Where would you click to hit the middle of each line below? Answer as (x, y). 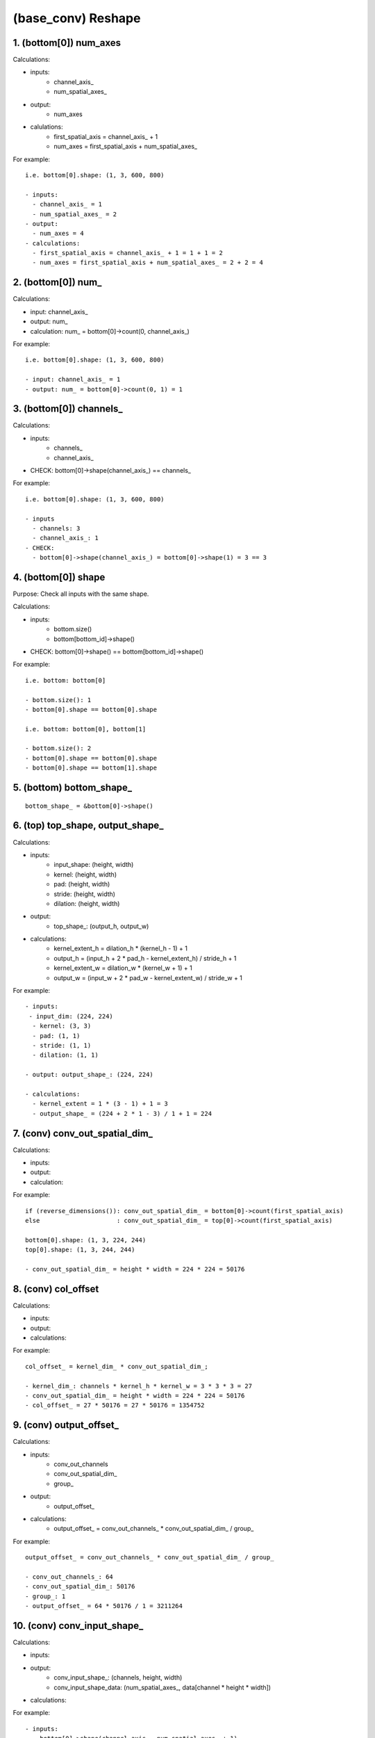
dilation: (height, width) (87, 903)
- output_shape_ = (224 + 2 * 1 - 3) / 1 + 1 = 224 (122, 1113)
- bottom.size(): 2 (58, 748)
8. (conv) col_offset (56, 1289)
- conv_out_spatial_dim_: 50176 (80, 1586)
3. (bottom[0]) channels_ (68, 409)
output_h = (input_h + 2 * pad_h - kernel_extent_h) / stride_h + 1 (145, 958)
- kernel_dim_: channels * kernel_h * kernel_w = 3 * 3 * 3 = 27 (139, 1386)
